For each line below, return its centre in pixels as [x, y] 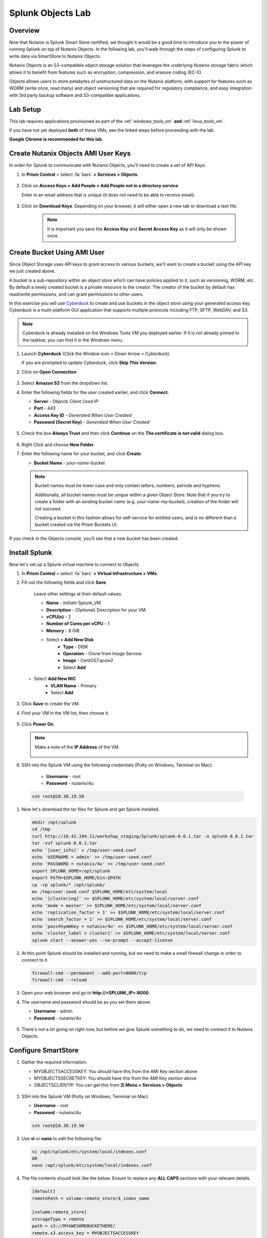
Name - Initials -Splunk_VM [74, 603]
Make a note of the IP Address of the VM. [77, 747]
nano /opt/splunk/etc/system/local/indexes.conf [92, 1165]
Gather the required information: [54, 1062]
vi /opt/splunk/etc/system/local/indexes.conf [89, 1152]
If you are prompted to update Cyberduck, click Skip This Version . [89, 363]
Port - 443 [45, 408]
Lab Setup [25, 109]
